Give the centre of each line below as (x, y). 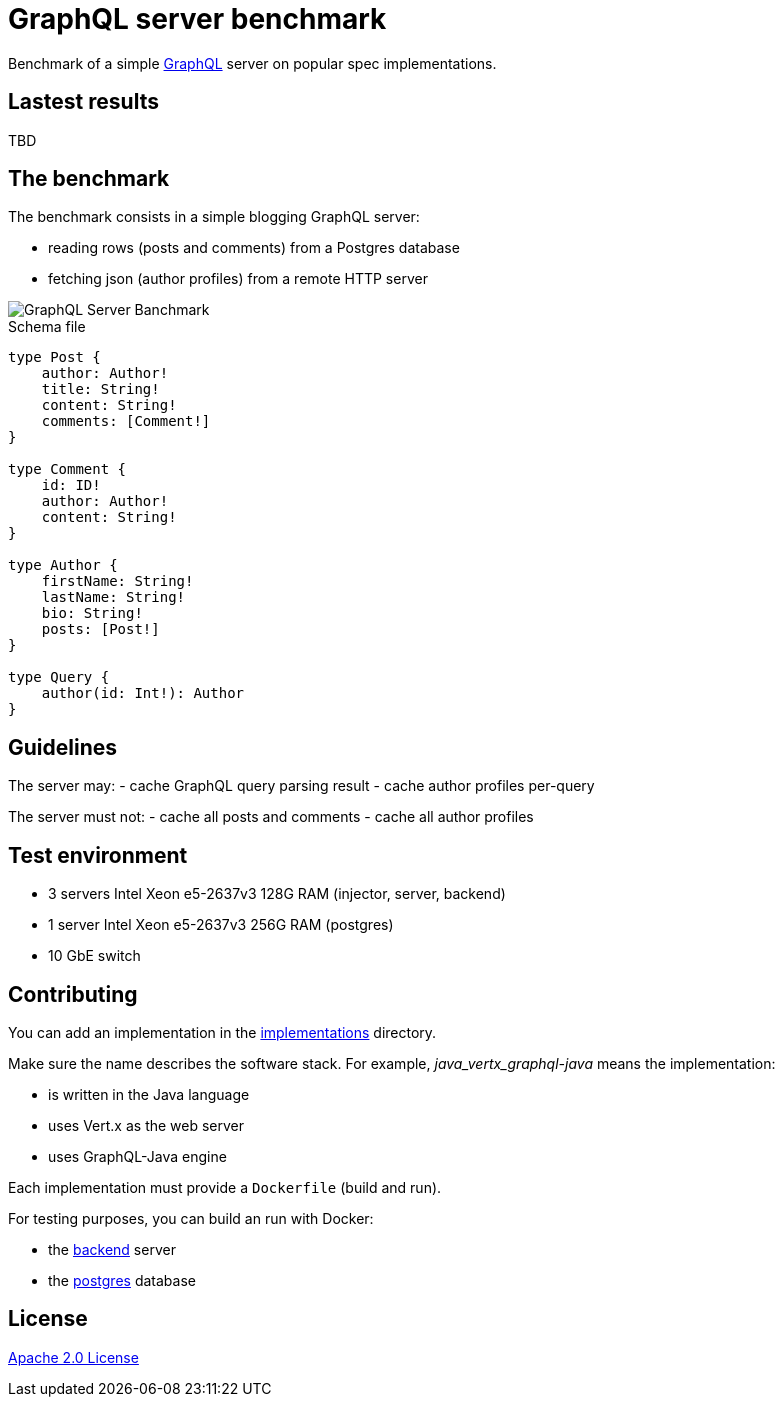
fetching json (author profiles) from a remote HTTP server (238, 279)
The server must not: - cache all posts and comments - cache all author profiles (271, 817)
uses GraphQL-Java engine (137, 1156)
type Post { (54, 357)
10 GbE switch (94, 956)
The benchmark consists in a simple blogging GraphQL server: (214, 217)
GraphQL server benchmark (197, 19)
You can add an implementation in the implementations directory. (222, 1032)
